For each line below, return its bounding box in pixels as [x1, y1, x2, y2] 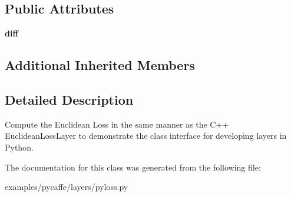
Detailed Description [5, 90, 134, 108]
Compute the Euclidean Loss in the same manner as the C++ [5, 118, 229, 130]
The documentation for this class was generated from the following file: [5, 161, 261, 173]
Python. [5, 141, 34, 153]
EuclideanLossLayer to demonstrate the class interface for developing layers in [5, 129, 287, 142]
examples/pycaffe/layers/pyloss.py [5, 181, 128, 193]
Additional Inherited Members [5, 56, 195, 74]
